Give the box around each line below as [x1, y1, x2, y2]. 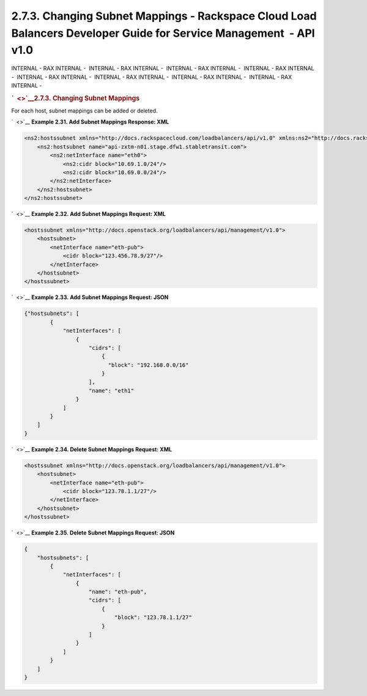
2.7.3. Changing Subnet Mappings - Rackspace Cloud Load [11, 9, 317, 23]
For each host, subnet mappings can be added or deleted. [11, 107, 158, 114]
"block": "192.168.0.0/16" [108, 361, 189, 368]
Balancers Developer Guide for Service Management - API [11, 26, 315, 40]
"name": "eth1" [89, 387, 135, 394]
